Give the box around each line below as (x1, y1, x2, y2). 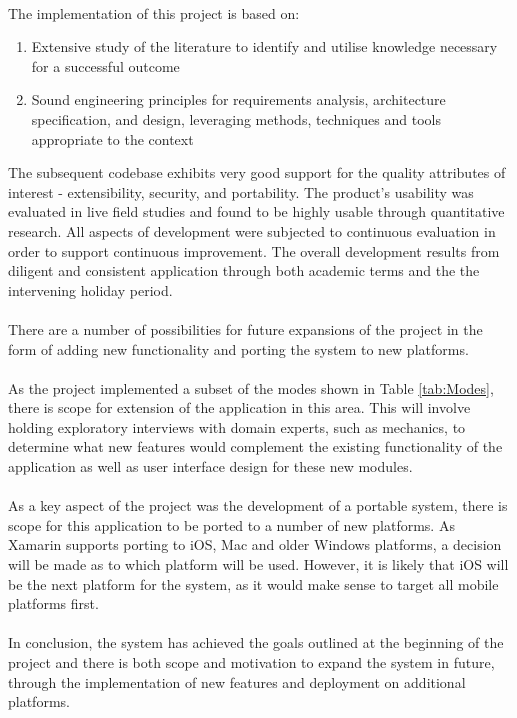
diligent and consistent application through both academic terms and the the (8, 260, 480, 281)
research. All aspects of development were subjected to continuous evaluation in (8, 220, 496, 241)
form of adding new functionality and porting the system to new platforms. (8, 338, 469, 359)
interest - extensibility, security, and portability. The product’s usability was (8, 181, 474, 202)
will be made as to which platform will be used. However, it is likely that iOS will (8, 554, 509, 575)
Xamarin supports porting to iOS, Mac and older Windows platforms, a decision (8, 534, 502, 555)
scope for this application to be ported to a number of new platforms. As (8, 514, 455, 535)
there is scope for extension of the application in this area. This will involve (8, 397, 471, 418)
